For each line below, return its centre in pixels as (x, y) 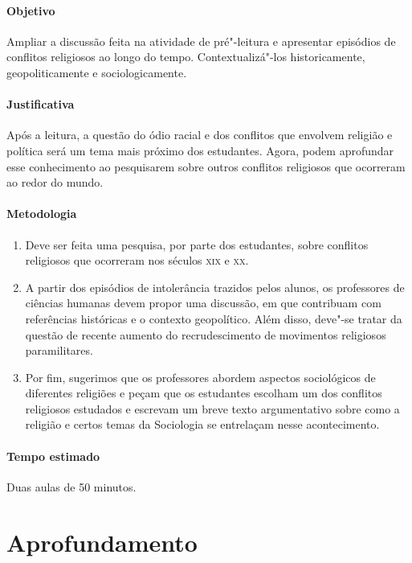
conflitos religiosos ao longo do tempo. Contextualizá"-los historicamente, (186, 57)
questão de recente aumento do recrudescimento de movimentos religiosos (206, 334)
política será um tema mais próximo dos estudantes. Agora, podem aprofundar (200, 150)
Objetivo (31, 10)
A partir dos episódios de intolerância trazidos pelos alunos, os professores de (215, 287)
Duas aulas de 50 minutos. (71, 486)
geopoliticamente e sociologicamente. (97, 72)
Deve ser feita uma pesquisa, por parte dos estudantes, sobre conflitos (197, 244)
